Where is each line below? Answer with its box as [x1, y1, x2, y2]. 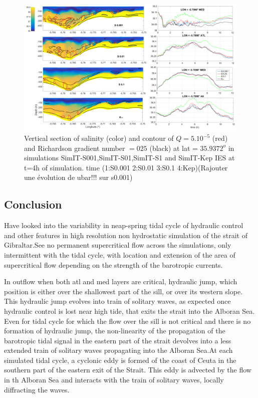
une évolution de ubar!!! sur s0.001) [24, 172, 133, 182]
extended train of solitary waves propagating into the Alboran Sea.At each [4, 345, 233, 355]
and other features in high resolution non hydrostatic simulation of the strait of [4, 230, 247, 240]
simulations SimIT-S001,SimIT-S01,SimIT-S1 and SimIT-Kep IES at [24, 152, 235, 163]
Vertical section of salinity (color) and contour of [24, 133, 174, 143]
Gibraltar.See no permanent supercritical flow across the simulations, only [4, 240, 231, 250]
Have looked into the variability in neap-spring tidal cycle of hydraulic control [4, 220, 243, 231]
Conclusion [4, 196, 62, 212]
